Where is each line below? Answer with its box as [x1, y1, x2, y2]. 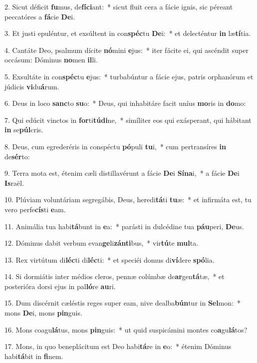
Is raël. [4, 177, 24, 188]
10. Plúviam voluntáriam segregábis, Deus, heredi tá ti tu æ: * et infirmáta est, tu [4, 194, 252, 205]
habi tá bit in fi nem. [4, 351, 63, 361]
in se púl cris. [4, 124, 43, 135]
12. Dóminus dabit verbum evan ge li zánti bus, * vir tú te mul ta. [4, 238, 199, 248]
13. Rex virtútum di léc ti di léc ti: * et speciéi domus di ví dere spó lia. [4, 254, 215, 265]
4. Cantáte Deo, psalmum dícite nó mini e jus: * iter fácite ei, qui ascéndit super [4, 44, 249, 55]
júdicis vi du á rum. [4, 81, 59, 91]
